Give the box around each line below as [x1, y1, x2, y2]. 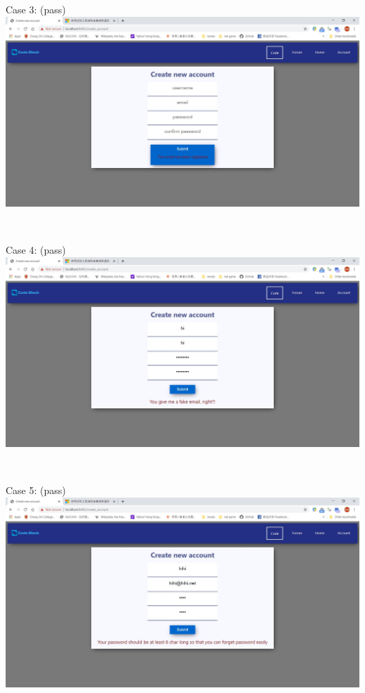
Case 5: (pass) [6, 482, 66, 497]
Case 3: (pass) [6, 2, 66, 16]
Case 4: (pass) [6, 242, 66, 257]
